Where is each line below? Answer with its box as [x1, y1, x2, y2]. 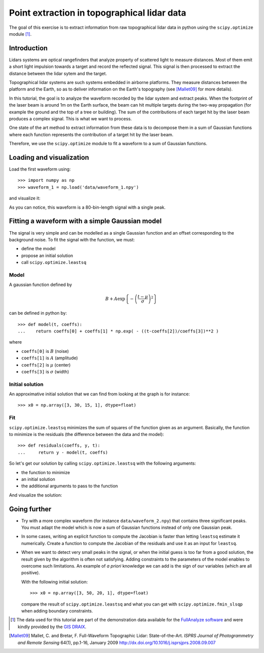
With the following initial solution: [21, 579, 88, 585]
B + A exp [105, 296, 126, 302]
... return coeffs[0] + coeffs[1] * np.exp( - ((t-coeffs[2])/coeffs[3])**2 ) [18, 328, 219, 334]
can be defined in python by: [9, 310, 67, 316]
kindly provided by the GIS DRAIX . [18, 624, 87, 630]
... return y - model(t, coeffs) [18, 450, 109, 455]
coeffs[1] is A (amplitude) [21, 355, 78, 361]
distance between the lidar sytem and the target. [9, 70, 107, 76]
